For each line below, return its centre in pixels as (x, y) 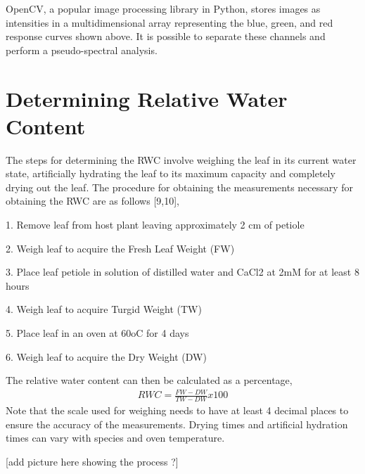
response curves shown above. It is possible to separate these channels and (166, 36)
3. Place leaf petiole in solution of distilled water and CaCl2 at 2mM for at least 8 (182, 272)
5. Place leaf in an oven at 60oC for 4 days (97, 333)
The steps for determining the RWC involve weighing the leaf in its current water (181, 159)
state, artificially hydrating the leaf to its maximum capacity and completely (171, 173)
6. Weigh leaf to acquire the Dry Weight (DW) (106, 356)
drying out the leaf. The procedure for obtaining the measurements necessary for (180, 187)
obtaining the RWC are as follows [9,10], (92, 201)
